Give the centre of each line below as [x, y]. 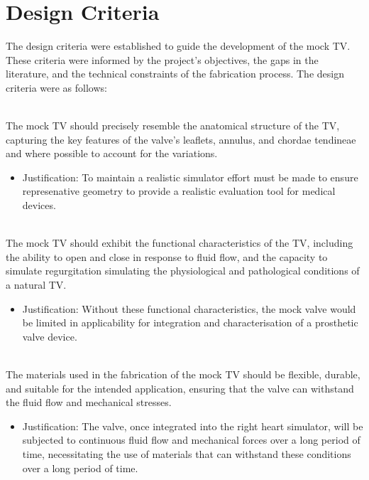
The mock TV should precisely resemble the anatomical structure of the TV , [173, 126]
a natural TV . [36, 285]
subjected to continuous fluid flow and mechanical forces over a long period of [191, 440]
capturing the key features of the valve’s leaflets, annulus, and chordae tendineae [181, 139]
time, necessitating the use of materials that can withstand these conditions [187, 453]
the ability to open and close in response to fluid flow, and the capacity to [167, 256]
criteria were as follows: [56, 87]
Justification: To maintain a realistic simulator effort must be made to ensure [190, 177]
